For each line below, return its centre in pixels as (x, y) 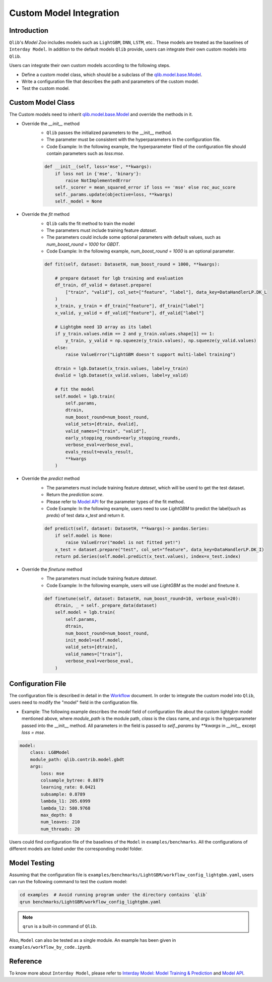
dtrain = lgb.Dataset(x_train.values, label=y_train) (122, 368)
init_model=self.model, (94, 640)
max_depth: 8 (56, 815)
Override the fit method (45, 214)
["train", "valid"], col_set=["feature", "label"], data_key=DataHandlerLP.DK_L (166, 292)
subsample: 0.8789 (63, 794)
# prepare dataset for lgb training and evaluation (119, 278)
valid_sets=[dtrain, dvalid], (102, 424)
